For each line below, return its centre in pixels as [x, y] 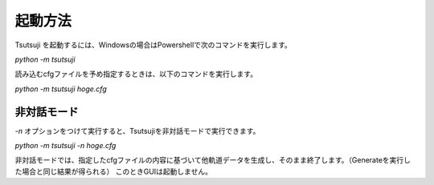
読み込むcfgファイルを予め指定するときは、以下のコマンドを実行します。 [136, 74]
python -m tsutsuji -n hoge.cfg [66, 146]
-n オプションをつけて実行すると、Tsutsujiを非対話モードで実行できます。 [137, 131]
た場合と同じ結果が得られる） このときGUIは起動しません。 [114, 171]
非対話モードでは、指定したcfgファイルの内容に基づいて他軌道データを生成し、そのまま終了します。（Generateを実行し [213, 160]
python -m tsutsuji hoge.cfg [61, 89]
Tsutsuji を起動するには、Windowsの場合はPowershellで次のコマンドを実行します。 [154, 45]
